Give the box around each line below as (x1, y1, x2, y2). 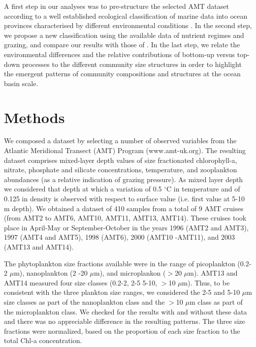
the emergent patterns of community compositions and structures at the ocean (4, 68, 241, 79)
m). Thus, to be (182, 277, 230, 287)
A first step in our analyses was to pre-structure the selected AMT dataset (4, 1, 229, 11)
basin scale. (4, 78, 38, 88)
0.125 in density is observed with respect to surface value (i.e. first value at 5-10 (4, 193, 245, 204)
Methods (4, 107, 65, 127)
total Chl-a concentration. (4, 335, 82, 346)
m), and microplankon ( (94, 268, 166, 278)
